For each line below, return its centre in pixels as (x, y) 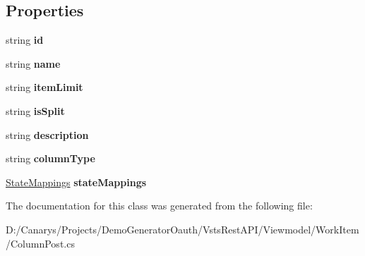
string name (33, 63)
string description (47, 134)
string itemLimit (44, 87)
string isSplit (35, 110)
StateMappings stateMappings (76, 182)
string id (25, 40)
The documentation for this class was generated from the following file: (159, 206)
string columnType (50, 158)
